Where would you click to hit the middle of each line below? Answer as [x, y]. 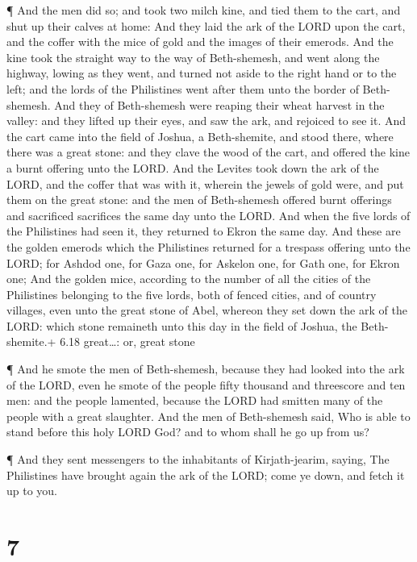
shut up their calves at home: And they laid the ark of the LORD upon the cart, [206, 25]
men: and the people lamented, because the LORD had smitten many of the [195, 400]
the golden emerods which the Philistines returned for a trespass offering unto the [208, 246]
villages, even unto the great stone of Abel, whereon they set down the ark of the [207, 310]
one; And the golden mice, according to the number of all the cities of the [189, 279]
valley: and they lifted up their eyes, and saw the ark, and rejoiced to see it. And [206, 121]
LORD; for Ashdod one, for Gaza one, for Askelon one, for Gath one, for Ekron [203, 262]
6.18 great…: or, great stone [127, 341]
